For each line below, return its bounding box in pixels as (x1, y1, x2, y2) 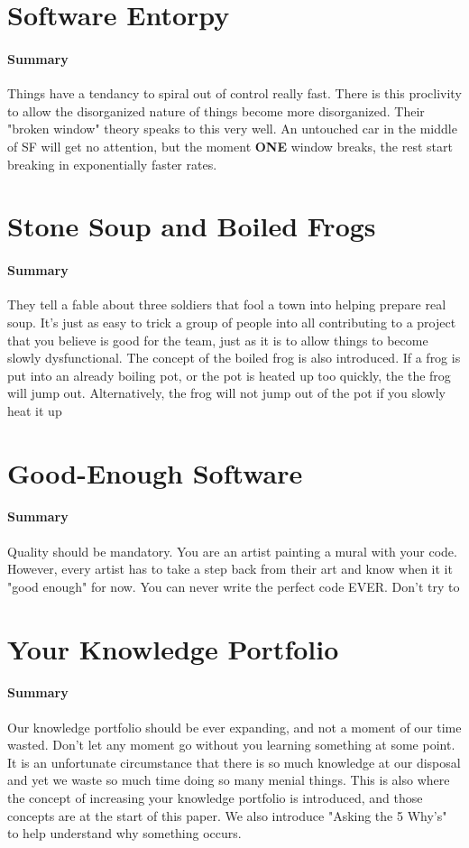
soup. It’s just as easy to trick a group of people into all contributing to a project (7, 312, 456, 331)
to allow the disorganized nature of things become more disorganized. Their (7, 101, 425, 120)
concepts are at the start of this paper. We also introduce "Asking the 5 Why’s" (7, 806, 447, 825)
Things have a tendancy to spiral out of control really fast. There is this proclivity (7, 84, 462, 103)
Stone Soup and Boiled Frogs (7, 207, 376, 244)
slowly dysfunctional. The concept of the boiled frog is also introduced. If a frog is (7, 348, 461, 367)
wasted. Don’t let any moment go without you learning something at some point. (7, 735, 455, 754)
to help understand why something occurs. (7, 824, 242, 843)
